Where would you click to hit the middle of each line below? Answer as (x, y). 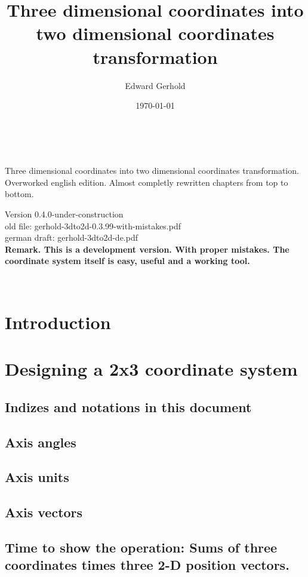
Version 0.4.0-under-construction (64, 214)
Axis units (37, 477)
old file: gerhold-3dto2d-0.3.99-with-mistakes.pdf (93, 225)
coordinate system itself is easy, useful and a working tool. (127, 261)
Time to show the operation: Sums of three (141, 547)
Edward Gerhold (155, 85)
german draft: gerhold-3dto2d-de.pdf (72, 237)
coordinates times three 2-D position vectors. (147, 565)
